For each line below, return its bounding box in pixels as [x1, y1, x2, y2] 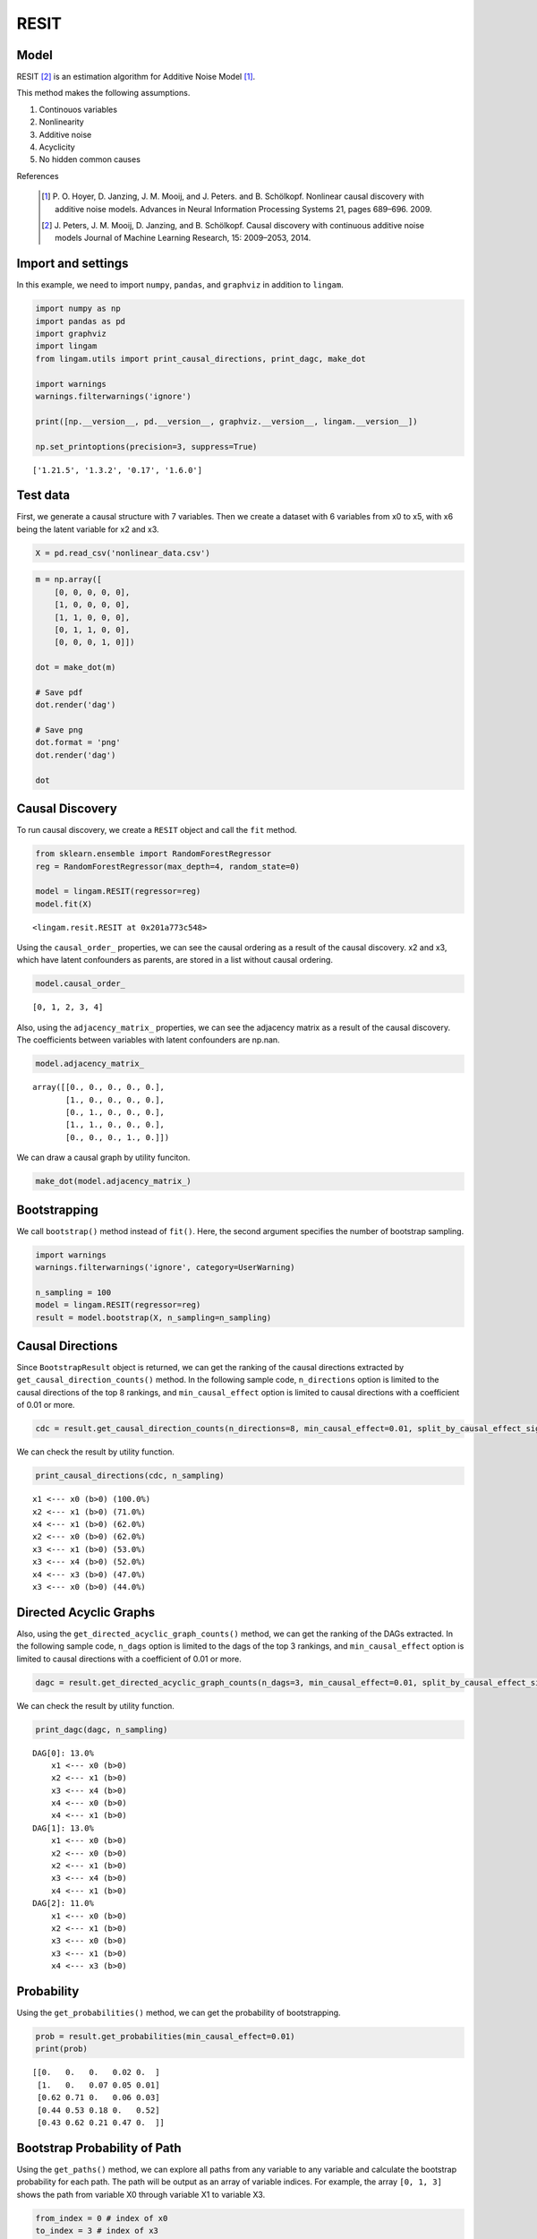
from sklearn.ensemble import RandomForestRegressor [35, 849, 272, 859]
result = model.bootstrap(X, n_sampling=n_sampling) [35, 1312, 272, 1323]
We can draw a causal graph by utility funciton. [16, 1152, 191, 1163]
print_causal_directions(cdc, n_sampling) [35, 1471, 225, 1481]
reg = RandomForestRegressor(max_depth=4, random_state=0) [35, 861, 300, 871]
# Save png [35, 725, 83, 735]
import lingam [35, 341, 98, 351]
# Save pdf [35, 687, 83, 698]
